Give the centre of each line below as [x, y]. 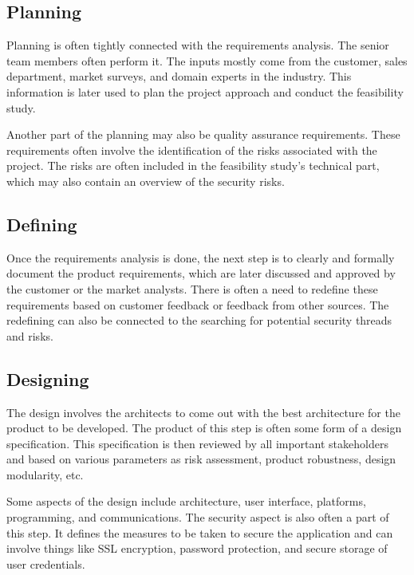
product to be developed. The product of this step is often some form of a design [204, 428]
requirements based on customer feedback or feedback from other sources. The [198, 304]
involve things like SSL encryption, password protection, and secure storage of [197, 548]
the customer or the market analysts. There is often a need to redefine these [192, 288]
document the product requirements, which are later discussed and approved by [201, 273]
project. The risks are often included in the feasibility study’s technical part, [193, 165]
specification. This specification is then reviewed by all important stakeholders [197, 443]
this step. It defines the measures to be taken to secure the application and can [200, 532]
